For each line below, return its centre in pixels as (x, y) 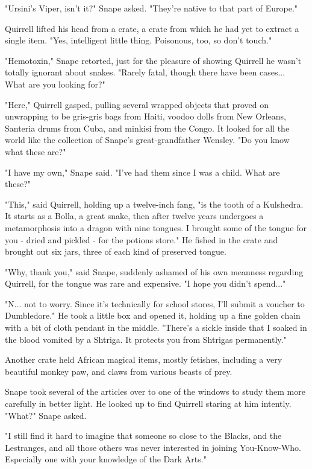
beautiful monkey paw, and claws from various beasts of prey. (119, 371)
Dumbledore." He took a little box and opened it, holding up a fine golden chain (153, 315)
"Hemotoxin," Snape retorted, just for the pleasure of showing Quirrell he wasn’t (153, 60)
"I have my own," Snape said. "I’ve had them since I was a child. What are (142, 172)
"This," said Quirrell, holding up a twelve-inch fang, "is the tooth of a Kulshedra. (154, 204)
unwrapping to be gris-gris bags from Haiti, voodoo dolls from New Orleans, (145, 116)
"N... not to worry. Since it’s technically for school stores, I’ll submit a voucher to (155, 303)
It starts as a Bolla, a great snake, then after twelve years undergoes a (134, 216)
